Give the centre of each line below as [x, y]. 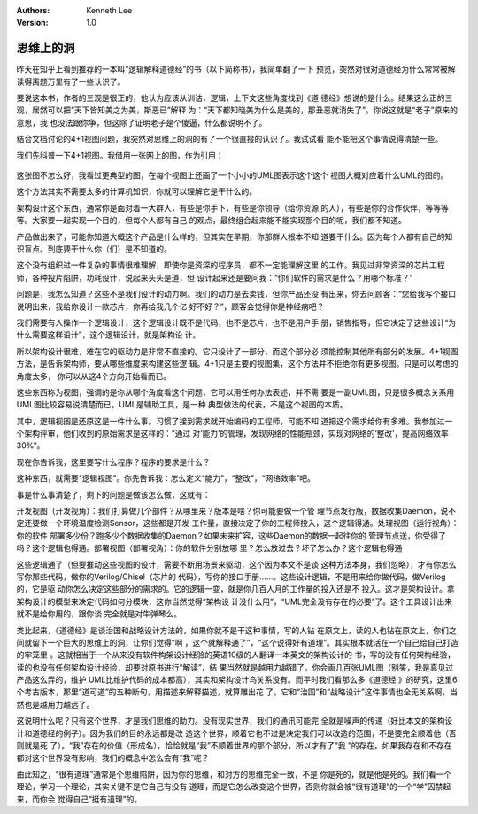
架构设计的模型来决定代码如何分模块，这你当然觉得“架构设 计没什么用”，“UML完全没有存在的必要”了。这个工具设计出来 [235, 601]
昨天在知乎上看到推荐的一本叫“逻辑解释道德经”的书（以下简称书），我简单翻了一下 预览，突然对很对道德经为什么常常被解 [236, 69]
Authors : [33, 10]
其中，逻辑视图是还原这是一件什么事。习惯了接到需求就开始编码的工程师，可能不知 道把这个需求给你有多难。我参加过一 [235, 421]
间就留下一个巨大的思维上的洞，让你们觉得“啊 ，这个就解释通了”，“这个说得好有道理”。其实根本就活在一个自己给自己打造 [238, 642]
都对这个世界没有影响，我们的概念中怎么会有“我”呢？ [113, 758]
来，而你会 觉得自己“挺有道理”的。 [79, 799]
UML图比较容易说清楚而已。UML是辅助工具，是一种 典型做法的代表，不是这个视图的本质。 [182, 405]
